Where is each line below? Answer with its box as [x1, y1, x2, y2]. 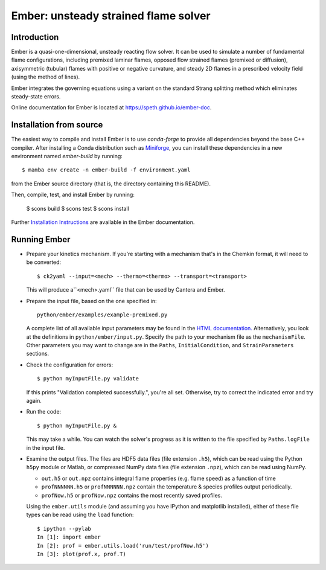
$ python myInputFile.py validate [37, 375, 139, 382]
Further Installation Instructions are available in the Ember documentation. [11, 219, 195, 226]
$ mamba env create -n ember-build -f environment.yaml [22, 167, 191, 173]
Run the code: [26, 408, 62, 415]
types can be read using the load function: [26, 511, 134, 519]
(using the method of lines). [11, 73, 80, 81]
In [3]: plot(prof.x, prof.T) [37, 550, 127, 557]
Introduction [11, 32, 59, 42]
